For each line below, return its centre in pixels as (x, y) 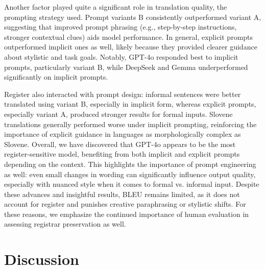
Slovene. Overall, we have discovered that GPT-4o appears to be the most (120, 144)
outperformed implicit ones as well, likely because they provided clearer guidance (131, 47)
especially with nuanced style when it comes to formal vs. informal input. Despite (132, 184)
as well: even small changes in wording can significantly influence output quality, (130, 174)
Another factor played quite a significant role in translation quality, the (116, 7)
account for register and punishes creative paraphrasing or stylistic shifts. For (125, 204)
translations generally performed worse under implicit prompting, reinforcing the (130, 124)
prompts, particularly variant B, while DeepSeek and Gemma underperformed (126, 67)
